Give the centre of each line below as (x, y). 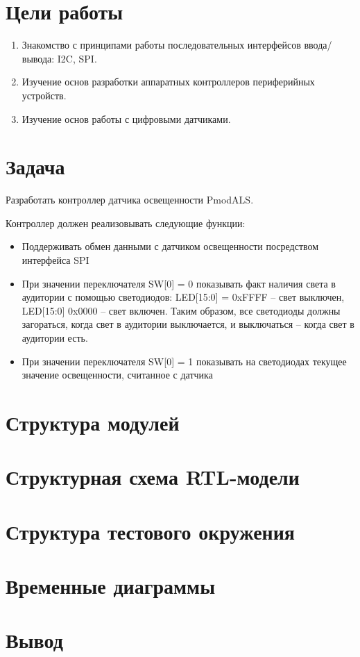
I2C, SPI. (77, 58)
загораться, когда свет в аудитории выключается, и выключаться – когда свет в (188, 324)
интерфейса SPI (55, 260)
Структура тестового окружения (151, 531)
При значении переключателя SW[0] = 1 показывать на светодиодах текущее (184, 361)
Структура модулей (93, 422)
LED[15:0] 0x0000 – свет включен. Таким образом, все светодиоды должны (181, 310)
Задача (35, 166)
